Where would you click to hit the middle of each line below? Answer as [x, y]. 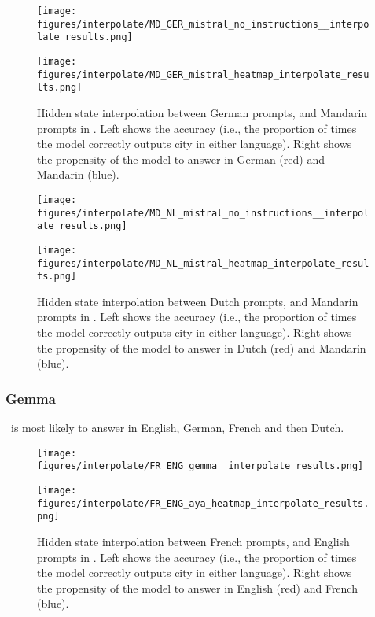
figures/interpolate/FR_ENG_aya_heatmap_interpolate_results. [203, 503]
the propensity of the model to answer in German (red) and [181, 159]
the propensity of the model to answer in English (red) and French [197, 587]
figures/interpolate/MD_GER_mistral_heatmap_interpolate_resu [203, 74]
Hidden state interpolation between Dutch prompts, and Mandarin [198, 301]
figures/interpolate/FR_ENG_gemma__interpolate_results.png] [200, 466]
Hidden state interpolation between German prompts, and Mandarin [202, 112]
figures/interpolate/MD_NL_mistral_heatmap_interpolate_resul [203, 263]
